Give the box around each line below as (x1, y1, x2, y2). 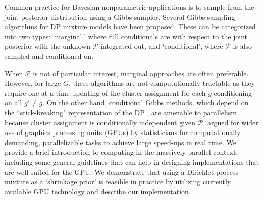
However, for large (5, 78, 61, 88)
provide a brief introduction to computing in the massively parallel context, (5, 147, 238, 157)
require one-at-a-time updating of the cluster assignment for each (5, 87, 206, 98)
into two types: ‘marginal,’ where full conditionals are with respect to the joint (5, 31, 248, 41)
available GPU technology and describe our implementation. (5, 186, 191, 196)
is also (233, 41, 252, 51)
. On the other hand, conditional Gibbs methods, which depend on (42, 97, 249, 108)
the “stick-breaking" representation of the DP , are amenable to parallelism (5, 107, 237, 117)
